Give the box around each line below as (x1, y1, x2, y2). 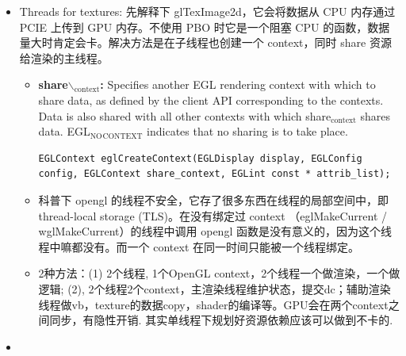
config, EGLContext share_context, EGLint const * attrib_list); (38, 168, 391, 180)
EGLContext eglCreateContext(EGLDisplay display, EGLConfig (38, 152, 362, 164)
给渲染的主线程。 (19, 49, 109, 66)
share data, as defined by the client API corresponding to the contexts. (38, 91, 384, 108)
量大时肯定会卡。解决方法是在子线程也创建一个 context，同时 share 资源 (19, 34, 392, 51)
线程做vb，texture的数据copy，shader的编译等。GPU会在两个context (38, 296, 389, 312)
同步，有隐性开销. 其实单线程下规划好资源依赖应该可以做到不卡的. (49, 312, 393, 328)
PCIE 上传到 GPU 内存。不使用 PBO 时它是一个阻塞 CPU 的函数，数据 (19, 18, 390, 35)
